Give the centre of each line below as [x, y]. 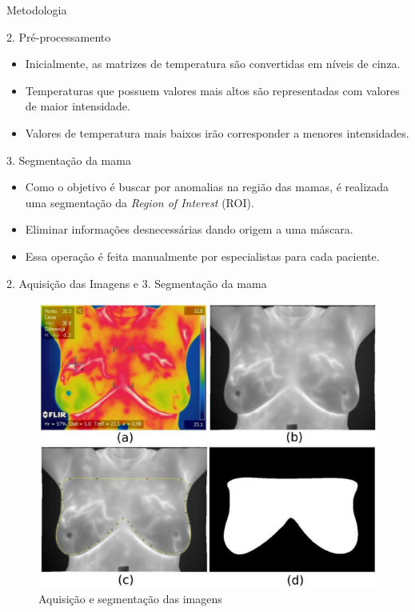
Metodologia [37, 10]
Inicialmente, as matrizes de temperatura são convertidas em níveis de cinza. [213, 64]
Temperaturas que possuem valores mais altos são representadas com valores [212, 90]
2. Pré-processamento [59, 36]
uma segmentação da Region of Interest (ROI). [140, 202]
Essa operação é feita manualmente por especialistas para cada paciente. [202, 256]
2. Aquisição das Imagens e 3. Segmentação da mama [137, 283]
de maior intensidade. [78, 106]
